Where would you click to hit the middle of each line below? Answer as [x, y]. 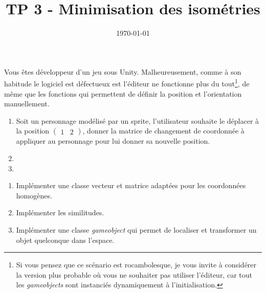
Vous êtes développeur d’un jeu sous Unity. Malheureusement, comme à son [123, 71]
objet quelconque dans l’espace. [65, 240]
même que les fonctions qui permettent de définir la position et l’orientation [123, 93]
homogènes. [34, 195]
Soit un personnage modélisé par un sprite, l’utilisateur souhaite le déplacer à [138, 120]
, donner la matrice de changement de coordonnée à [163, 131]
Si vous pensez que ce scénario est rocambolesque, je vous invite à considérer [136, 265]
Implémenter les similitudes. [60, 212]
